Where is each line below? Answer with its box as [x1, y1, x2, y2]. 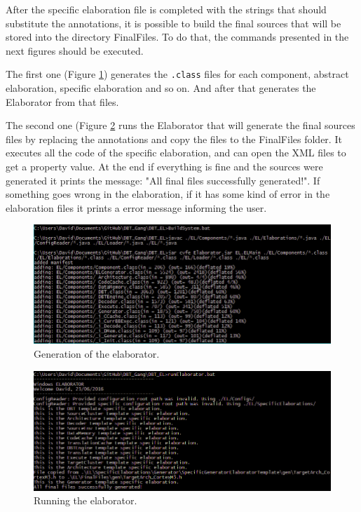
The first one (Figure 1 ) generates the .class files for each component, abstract [6, 67, 349, 81]
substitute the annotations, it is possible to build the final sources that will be [6, 15, 341, 30]
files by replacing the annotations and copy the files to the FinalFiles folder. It [6, 131, 342, 146]
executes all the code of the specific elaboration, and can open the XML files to [6, 145, 346, 160]
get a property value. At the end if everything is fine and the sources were [6, 159, 323, 173]
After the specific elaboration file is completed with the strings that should [6, 2, 327, 16]
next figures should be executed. [6, 43, 144, 58]
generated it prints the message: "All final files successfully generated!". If [6, 173, 320, 187]
